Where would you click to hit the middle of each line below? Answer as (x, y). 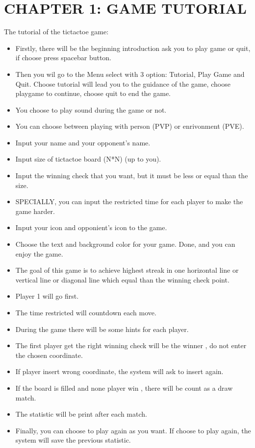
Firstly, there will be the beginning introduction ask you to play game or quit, (133, 48)
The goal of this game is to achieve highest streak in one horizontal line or (127, 270)
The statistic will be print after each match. (81, 414)
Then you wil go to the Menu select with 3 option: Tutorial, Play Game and (130, 74)
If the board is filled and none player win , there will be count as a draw (124, 388)
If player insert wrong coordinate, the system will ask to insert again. (119, 371)
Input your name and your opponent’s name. (83, 142)
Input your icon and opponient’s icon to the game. (91, 227)
